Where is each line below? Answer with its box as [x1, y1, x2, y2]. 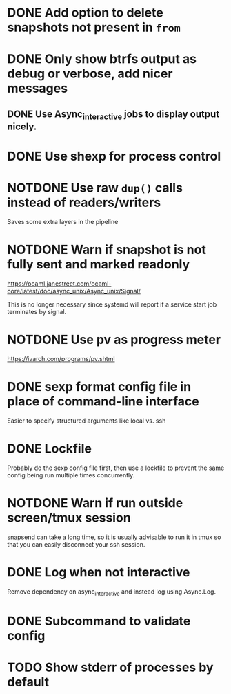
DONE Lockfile [7, 441, 92, 457]
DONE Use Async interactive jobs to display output [7, 108, 219, 122]
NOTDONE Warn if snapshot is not [7, 242, 207, 257]
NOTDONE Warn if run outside [7, 495, 183, 511]
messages [7, 81, 68, 96]
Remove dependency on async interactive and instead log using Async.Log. [7, 587, 216, 597]
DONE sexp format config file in [7, 379, 192, 395]
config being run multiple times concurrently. [7, 471, 135, 479]
